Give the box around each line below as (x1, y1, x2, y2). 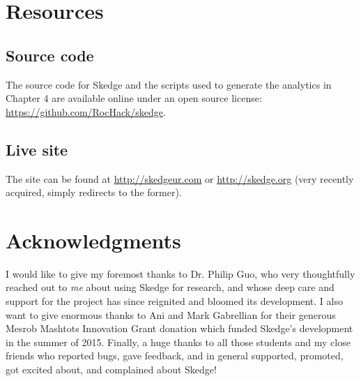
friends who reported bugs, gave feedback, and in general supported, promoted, (6, 348, 344, 363)
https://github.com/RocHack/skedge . (6, 104, 166, 119)
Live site (6, 138, 68, 160)
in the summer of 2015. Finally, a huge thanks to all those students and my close (6, 334, 351, 349)
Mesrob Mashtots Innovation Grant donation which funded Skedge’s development (6, 321, 353, 336)
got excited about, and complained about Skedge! (6, 362, 217, 377)
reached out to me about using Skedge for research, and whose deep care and (6, 280, 335, 294)
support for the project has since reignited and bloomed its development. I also (6, 294, 343, 308)
